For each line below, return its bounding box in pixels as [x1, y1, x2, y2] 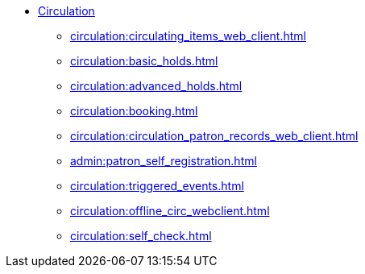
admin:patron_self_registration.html [70, 154, 257, 168]
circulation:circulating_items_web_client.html [70, 29, 306, 43]
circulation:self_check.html [70, 229, 212, 243]
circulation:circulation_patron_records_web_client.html [70, 129, 359, 143]
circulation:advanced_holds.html [70, 79, 243, 93]
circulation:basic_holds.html [70, 54, 218, 68]
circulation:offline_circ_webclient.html [70, 204, 270, 218]
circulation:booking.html [70, 104, 198, 118]
